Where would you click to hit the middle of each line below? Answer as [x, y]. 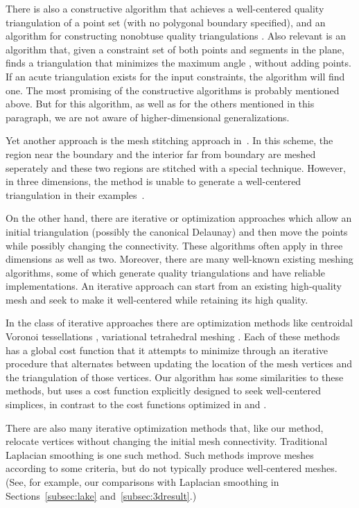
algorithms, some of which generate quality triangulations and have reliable [165, 272]
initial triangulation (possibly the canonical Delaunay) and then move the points [177, 231]
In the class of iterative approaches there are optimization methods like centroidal [179, 323]
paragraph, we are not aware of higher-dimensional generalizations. [148, 117]
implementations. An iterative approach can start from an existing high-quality [174, 286]
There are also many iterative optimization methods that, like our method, [165, 427]
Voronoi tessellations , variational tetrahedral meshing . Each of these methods [173, 336]
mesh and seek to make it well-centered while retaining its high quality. [157, 299]
